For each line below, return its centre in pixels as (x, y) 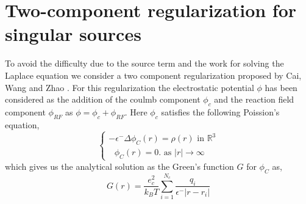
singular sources (73, 34)
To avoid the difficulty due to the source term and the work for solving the (144, 63)
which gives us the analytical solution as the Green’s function (119, 166)
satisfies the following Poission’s (220, 111)
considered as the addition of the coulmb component (103, 99)
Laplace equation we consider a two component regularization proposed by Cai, (153, 75)
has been (281, 87)
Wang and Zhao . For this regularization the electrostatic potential (130, 87)
